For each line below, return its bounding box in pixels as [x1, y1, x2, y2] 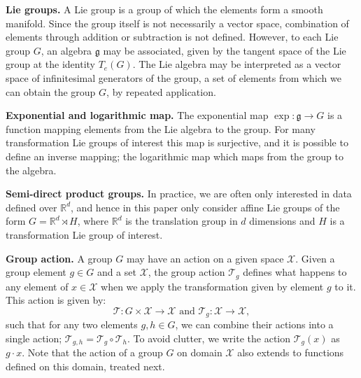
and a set [97, 265, 136, 279]
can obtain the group [6, 84, 96, 99]
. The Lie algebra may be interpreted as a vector [132, 57, 341, 71]
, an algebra [41, 43, 92, 57]
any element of [6, 279, 69, 293]
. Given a [295, 251, 335, 265]
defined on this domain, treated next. [6, 358, 165, 373]
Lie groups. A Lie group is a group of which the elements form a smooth [6, 2, 323, 16]
